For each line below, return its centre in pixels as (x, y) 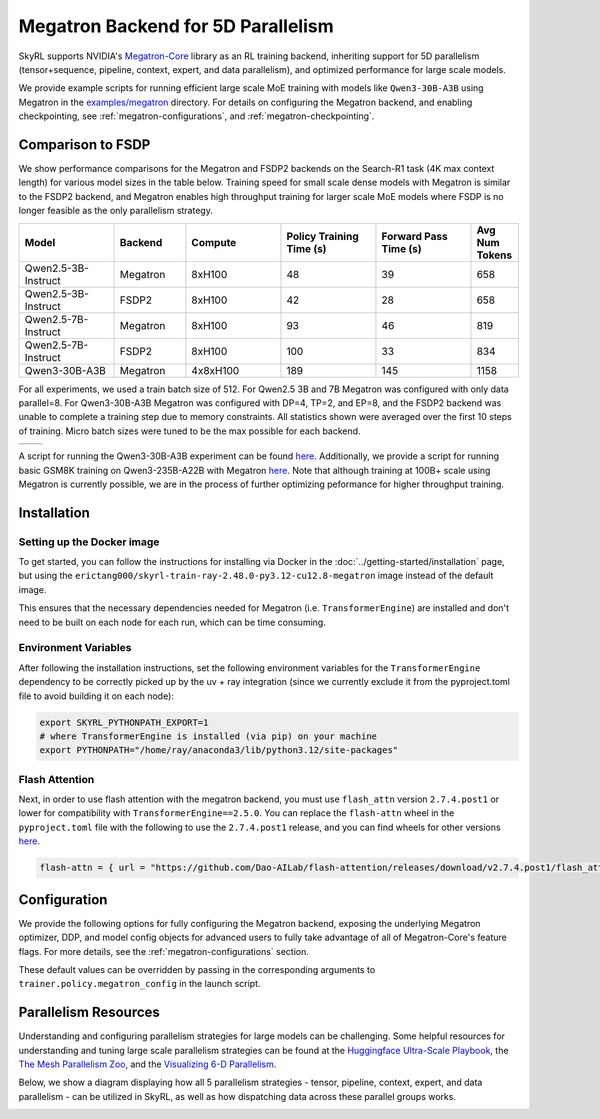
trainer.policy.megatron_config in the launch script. (139, 984)
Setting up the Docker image (89, 542)
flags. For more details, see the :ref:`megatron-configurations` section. (163, 951)
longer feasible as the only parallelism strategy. (116, 211)
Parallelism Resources (89, 1012)
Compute (214, 242)
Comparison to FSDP (84, 144)
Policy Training (322, 236)
